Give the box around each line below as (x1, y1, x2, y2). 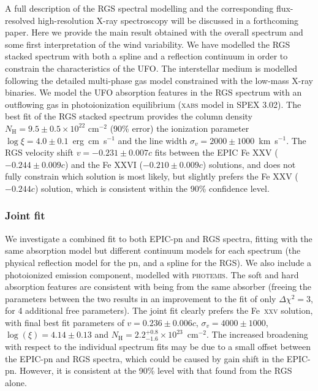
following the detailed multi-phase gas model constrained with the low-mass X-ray (5, 74, 313, 86)
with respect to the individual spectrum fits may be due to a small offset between (5, 340, 311, 353)
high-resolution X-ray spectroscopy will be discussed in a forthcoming (37, 13, 299, 26)
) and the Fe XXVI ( (64, 158, 143, 170)
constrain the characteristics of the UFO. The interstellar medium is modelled (5, 61, 298, 74)
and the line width (118, 134, 187, 146)
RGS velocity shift (5, 146, 74, 159)
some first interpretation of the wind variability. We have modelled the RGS (5, 37, 290, 50)
